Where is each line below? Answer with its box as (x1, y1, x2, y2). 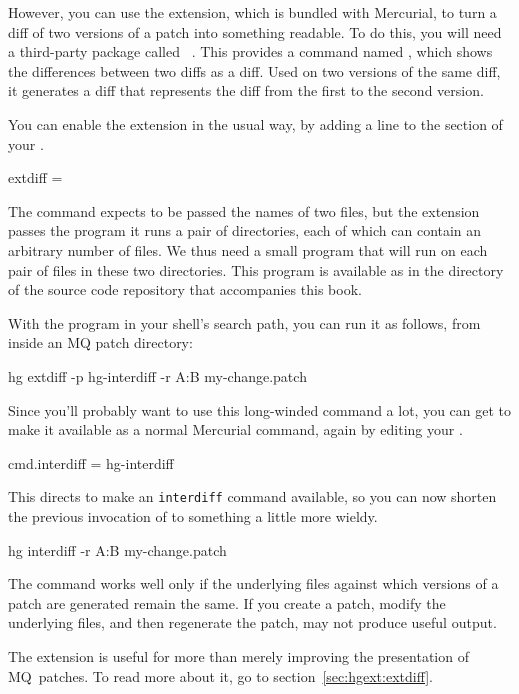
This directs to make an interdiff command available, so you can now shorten (8, 486, 497, 507)
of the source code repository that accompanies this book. (8, 279, 362, 300)
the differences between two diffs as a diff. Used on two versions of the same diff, (8, 60, 501, 81)
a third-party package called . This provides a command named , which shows (8, 41, 493, 62)
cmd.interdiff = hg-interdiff (8, 452, 174, 473)
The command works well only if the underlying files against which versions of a (8, 573, 499, 594)
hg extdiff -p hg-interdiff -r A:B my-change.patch (8, 365, 307, 386)
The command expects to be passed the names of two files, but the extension (8, 200, 480, 221)
